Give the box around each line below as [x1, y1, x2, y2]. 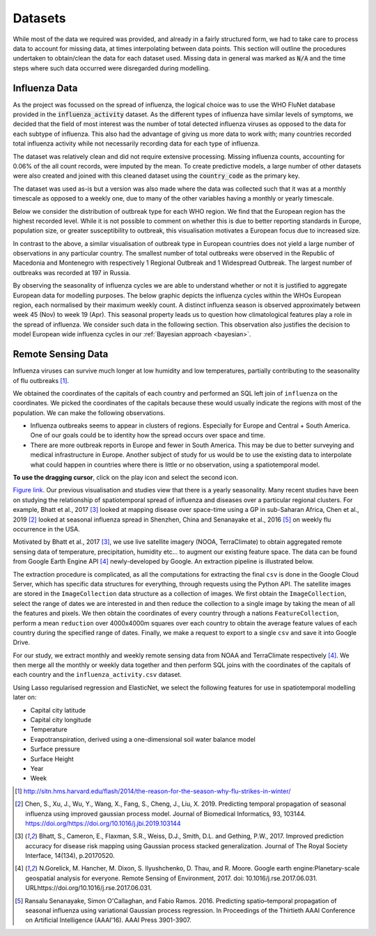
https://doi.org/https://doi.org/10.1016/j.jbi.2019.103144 [25, 819, 181, 827]
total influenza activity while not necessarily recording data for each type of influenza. [13, 139, 260, 148]
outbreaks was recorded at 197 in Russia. [13, 268, 131, 276]
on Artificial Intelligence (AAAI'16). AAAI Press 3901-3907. [25, 916, 191, 924]
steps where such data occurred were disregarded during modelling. [13, 63, 210, 72]
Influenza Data [13, 82, 78, 94]
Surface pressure [30, 745, 80, 754]
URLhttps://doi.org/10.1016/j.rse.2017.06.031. [25, 884, 152, 892]
